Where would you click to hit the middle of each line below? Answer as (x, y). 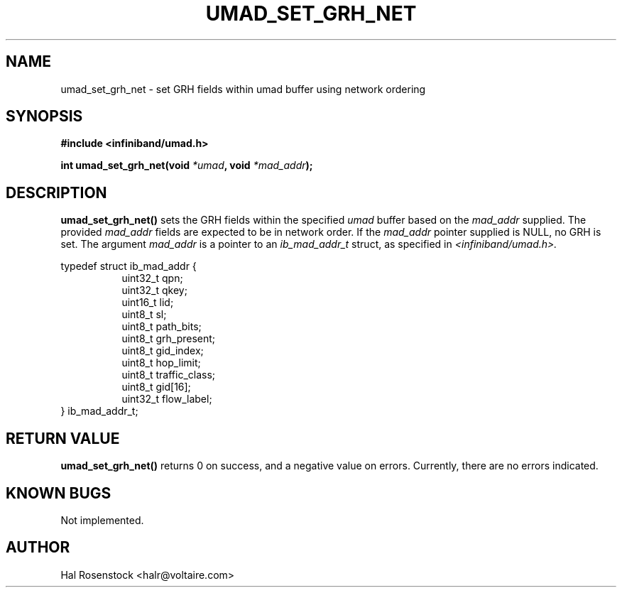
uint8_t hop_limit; (161, 363)
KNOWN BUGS (59, 493)
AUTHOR (38, 548)
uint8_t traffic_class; (169, 375)
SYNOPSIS (44, 116)
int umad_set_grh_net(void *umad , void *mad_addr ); (187, 165)
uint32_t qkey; (154, 290)
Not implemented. (102, 520)
